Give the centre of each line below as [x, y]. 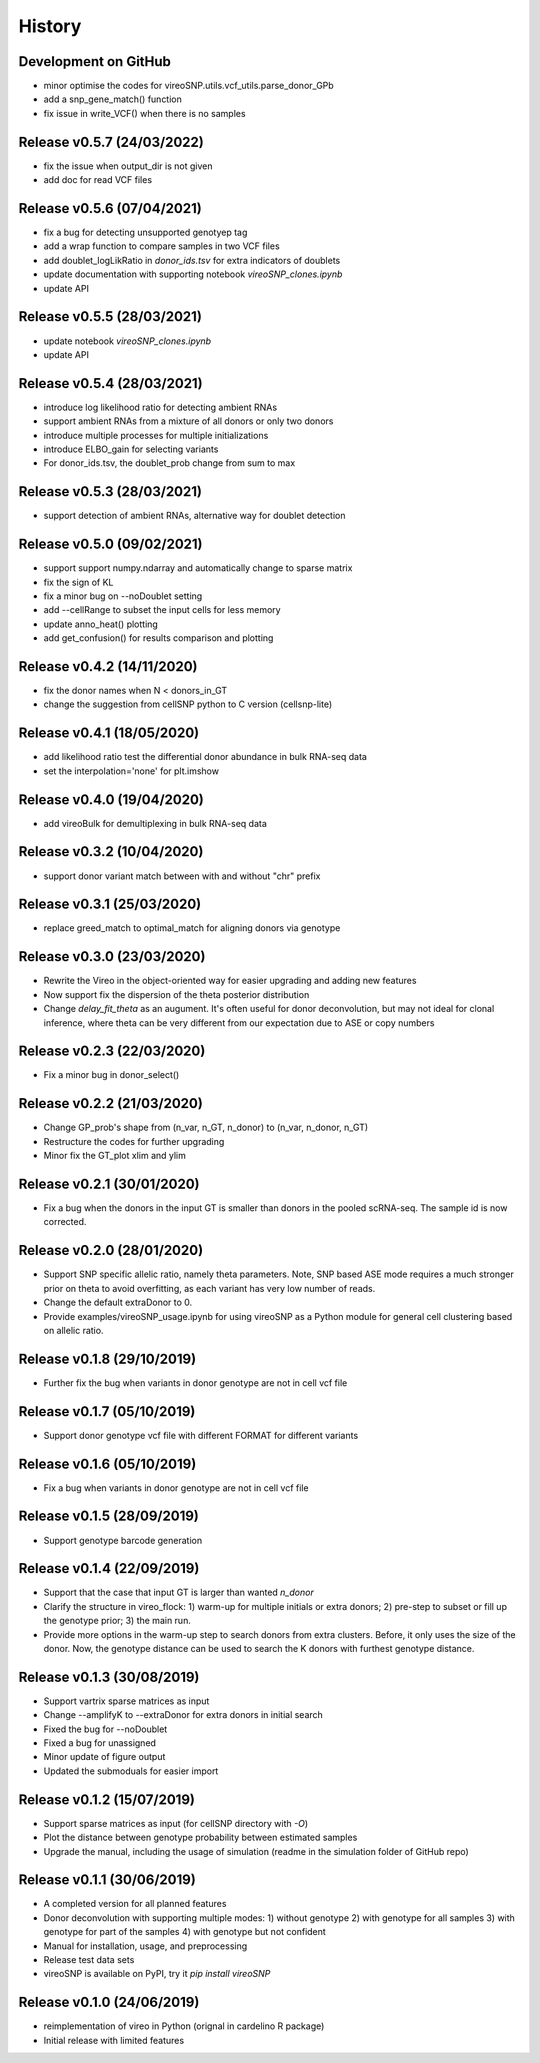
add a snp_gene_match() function [112, 99]
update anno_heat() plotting [101, 624]
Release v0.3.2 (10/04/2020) [111, 851]
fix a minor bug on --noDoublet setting [123, 596]
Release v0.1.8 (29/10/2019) [107, 1358]
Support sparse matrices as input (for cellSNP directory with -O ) [176, 1823]
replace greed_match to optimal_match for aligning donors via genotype [192, 928]
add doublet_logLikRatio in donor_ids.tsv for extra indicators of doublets [192, 260]
